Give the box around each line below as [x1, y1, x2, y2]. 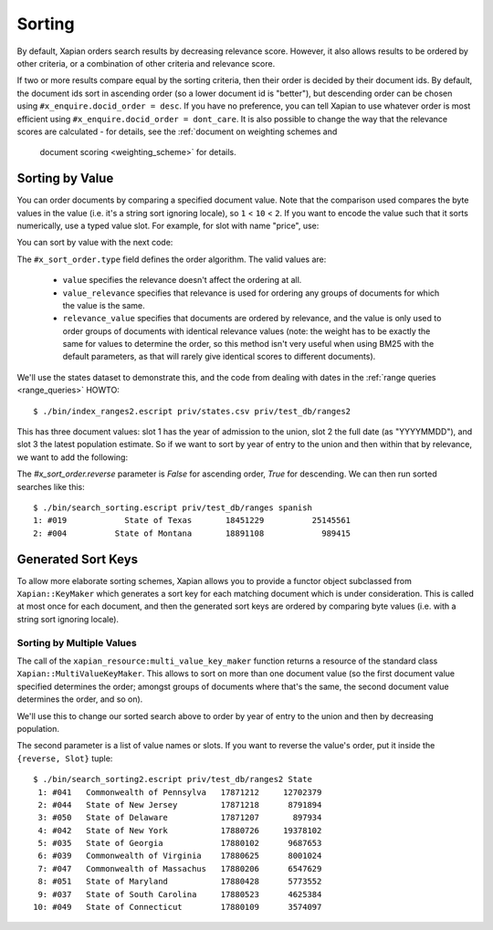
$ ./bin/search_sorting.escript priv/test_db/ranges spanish [33, 503, 312, 513]
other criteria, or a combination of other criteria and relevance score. [16, 57, 276, 68]
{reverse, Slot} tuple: [16, 753, 113, 764]
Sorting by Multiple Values [16, 636, 137, 649]
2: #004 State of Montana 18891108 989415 [33, 528, 351, 538]
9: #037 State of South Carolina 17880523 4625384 [37, 889, 322, 899]
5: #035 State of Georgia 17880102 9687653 [37, 838, 322, 849]
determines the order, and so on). [16, 694, 143, 705]
